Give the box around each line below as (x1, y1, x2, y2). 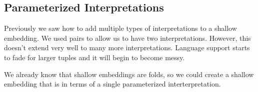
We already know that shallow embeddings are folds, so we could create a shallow (4, 69, 254, 79)
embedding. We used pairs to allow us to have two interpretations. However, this (4, 32, 251, 43)
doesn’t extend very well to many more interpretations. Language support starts (4, 42, 250, 53)
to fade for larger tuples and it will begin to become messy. (4, 52, 185, 62)
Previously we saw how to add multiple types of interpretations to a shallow (4, 23, 237, 33)
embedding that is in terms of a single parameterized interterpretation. (4, 79, 221, 89)
